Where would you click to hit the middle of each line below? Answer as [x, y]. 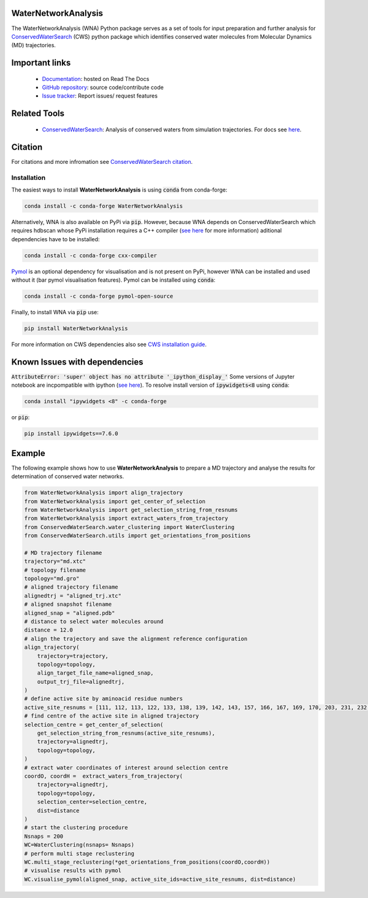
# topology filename [55, 570]
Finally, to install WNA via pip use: [55, 312]
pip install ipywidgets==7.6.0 [71, 434]
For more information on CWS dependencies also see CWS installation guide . [109, 344]
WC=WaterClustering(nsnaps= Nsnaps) [79, 845]
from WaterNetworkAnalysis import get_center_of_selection [115, 501]
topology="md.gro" [52, 579]
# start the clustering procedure [76, 828]
